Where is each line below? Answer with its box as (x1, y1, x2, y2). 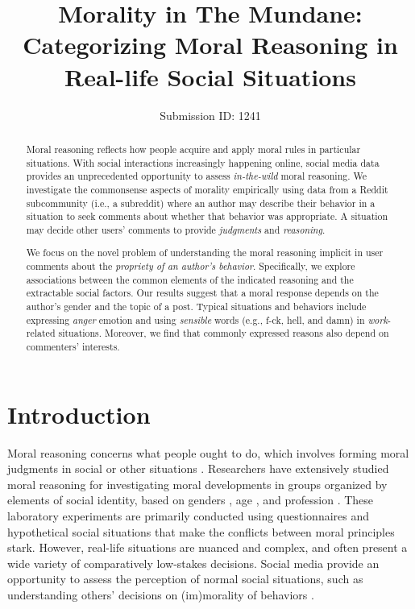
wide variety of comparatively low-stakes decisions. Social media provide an (7, 554, 380, 571)
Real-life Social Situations (64, 60, 356, 93)
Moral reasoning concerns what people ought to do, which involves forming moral (7, 444, 409, 461)
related (26, 326, 56, 340)
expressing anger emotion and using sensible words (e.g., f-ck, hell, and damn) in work (26, 313, 388, 326)
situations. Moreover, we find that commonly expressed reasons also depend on (58, 326, 389, 340)
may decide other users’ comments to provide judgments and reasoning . (26, 222, 326, 236)
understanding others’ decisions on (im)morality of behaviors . (7, 586, 314, 603)
